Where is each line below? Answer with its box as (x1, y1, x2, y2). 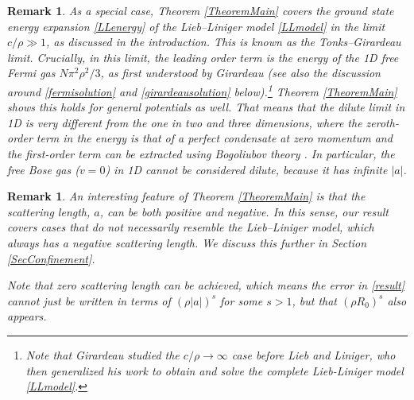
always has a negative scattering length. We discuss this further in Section (7, 234, 367, 250)
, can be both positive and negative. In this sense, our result (99, 203, 389, 219)
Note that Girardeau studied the (25, 346, 180, 363)
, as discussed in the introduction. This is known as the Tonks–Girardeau (46, 33, 401, 50)
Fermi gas (7, 64, 56, 81)
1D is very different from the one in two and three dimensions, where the (7, 114, 362, 130)
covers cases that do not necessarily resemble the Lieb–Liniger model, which (7, 219, 374, 235)
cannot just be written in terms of (7, 292, 171, 309)
